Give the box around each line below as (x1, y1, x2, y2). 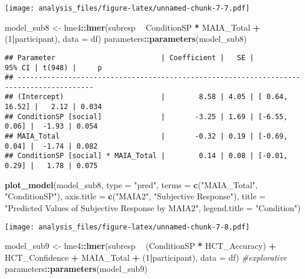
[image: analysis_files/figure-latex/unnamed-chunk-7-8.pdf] (5, 222, 250, 231)
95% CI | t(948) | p (5, 63, 102, 72)
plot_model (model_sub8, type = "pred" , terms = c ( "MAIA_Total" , (5, 178, 258, 191)
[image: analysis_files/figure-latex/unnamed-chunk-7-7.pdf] (5, 4, 250, 12)
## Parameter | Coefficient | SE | (5, 53, 254, 62)
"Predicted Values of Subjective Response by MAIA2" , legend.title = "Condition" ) (5, 201, 301, 214)
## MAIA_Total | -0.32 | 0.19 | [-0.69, (5, 132, 288, 141)
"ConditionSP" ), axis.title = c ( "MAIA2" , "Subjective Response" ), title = (5, 190, 266, 202)
